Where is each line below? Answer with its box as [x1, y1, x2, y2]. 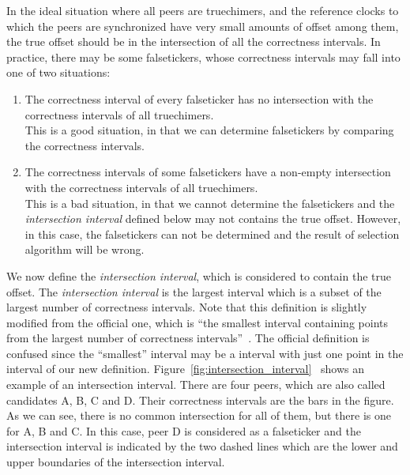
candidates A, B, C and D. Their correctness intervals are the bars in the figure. [6, 391, 394, 408]
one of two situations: [6, 64, 111, 81]
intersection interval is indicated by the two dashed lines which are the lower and [6, 438, 398, 454]
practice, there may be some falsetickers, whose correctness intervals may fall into [6, 48, 401, 65]
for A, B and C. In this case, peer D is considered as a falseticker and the [6, 422, 361, 439]
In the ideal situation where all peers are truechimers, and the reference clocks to [6, 2, 399, 18]
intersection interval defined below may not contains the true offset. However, [24, 210, 401, 227]
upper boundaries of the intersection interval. [6, 454, 225, 470]
